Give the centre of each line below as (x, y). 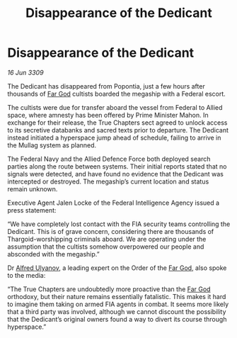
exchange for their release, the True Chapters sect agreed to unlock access (117, 123)
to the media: (27, 275)
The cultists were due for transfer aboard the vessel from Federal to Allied (115, 107)
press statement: (32, 210)
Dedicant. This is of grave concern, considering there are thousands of (111, 231)
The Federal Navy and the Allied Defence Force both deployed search (109, 159)
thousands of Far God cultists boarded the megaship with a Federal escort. (117, 94)
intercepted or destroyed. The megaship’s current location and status (108, 181)
